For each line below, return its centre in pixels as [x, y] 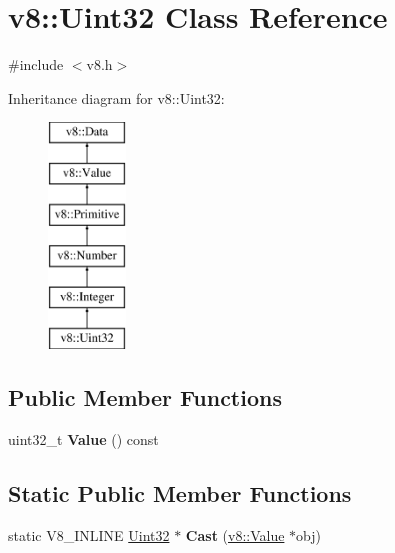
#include [36, 64]
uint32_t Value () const [83, 438]
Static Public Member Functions [180, 492]
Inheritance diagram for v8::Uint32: [116, 97]
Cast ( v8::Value [235, 534]
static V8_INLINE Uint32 [89, 534]
